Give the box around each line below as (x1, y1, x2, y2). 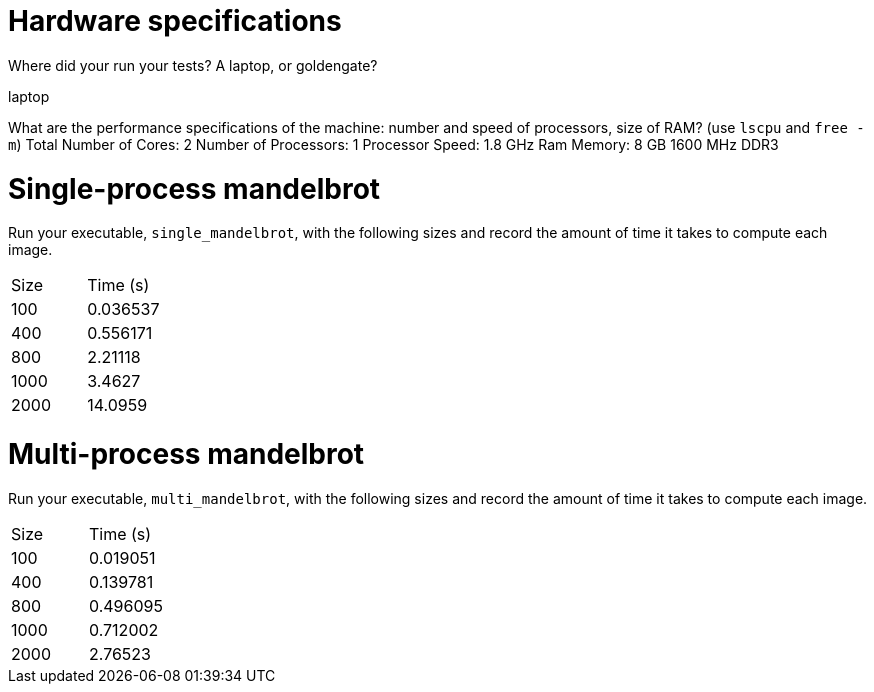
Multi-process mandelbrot (8, 437, 365, 471)
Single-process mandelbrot (8, 171, 381, 206)
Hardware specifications (8, 4, 342, 38)
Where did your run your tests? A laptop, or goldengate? (8, 56, 378, 74)
